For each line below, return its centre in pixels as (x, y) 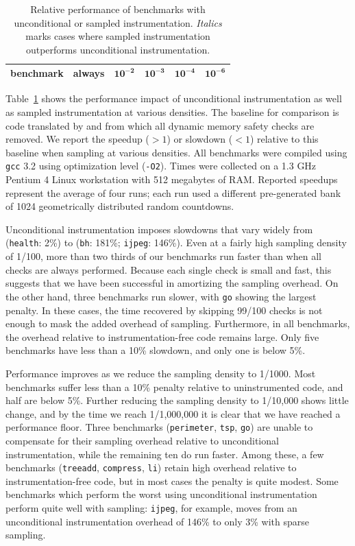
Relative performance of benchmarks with (118, 9)
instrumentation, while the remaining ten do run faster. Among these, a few (165, 454)
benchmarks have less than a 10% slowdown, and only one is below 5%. (156, 350)
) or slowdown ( (200, 139)
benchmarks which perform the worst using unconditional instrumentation (161, 494)
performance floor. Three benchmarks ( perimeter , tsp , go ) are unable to (159, 427)
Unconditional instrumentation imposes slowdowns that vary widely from (159, 229)
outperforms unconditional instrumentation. (118, 49)
